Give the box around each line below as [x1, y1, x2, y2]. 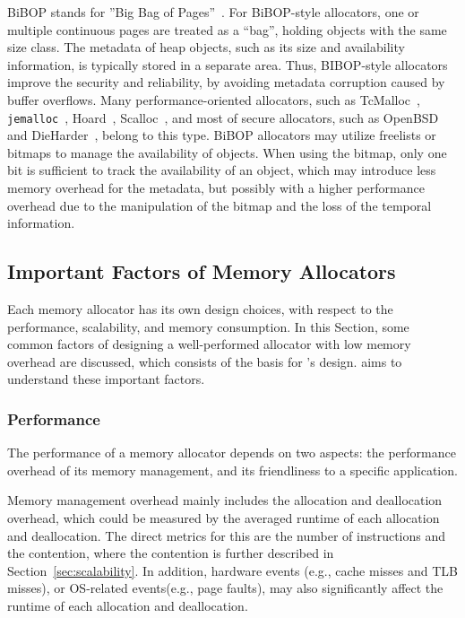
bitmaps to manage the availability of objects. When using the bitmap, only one [7, 143, 447, 161]
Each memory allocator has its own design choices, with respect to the [7, 299, 393, 318]
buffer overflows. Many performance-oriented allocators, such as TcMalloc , [7, 90, 420, 109]
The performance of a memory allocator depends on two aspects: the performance [7, 443, 456, 462]
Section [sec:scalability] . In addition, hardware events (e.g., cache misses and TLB [7, 561, 458, 579]
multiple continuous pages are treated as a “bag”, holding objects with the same [7, 20, 447, 39]
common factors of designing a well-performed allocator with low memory [7, 335, 411, 353]
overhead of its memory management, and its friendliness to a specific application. [7, 460, 458, 479]
